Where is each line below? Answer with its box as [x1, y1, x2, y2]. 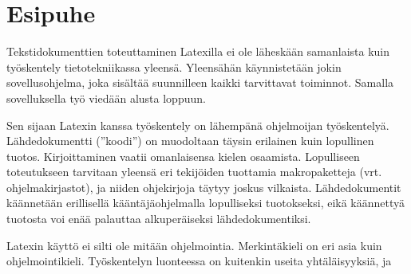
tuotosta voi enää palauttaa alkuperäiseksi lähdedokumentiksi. [6, 210, 311, 227]
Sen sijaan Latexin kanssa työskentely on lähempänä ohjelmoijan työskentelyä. [6, 116, 389, 133]
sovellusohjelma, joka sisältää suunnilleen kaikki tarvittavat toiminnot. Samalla [6, 74, 394, 91]
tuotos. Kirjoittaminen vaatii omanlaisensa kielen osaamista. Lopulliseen [6, 147, 360, 164]
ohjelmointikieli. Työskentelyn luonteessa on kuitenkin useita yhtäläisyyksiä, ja [6, 252, 392, 269]
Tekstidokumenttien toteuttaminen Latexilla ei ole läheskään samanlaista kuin [6, 43, 390, 60]
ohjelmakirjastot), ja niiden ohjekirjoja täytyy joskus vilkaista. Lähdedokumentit [6, 178, 401, 195]
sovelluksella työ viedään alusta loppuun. [6, 89, 206, 106]
